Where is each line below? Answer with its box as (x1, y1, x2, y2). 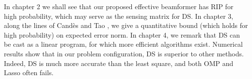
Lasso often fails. (4, 67, 54, 78)
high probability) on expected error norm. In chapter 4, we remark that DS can (4, 29, 240, 39)
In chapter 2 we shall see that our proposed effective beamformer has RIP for (4, 1, 234, 11)
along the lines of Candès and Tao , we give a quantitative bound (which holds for (4, 20, 248, 30)
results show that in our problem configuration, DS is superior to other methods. (4, 48, 244, 58)
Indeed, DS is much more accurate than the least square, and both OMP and (4, 58, 234, 68)
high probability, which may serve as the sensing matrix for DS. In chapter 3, (4, 11, 234, 21)
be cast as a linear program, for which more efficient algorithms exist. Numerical (4, 39, 243, 49)
